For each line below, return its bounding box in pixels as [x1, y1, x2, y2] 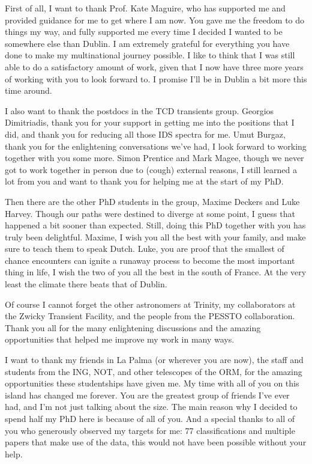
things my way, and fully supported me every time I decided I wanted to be [5, 25, 283, 38]
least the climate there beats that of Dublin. [5, 278, 167, 290]
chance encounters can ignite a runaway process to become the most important [5, 254, 295, 266]
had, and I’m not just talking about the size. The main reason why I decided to [5, 400, 298, 413]
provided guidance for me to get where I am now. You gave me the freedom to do [5, 13, 305, 26]
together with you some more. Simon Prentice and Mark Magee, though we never [5, 151, 304, 164]
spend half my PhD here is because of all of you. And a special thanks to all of [5, 412, 295, 424]
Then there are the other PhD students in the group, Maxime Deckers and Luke [5, 195, 300, 207]
